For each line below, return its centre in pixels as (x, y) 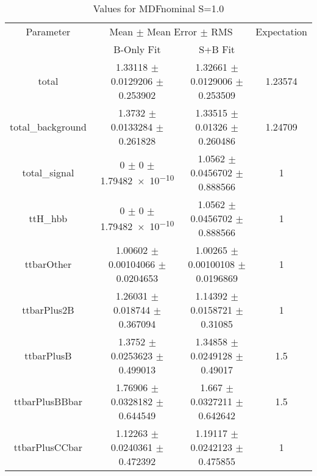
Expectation (281, 31)
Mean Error (172, 31)
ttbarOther (48, 264)
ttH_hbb (48, 218)
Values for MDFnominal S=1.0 (158, 8)
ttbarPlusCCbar (48, 447)
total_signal (48, 172)
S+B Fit (217, 49)
